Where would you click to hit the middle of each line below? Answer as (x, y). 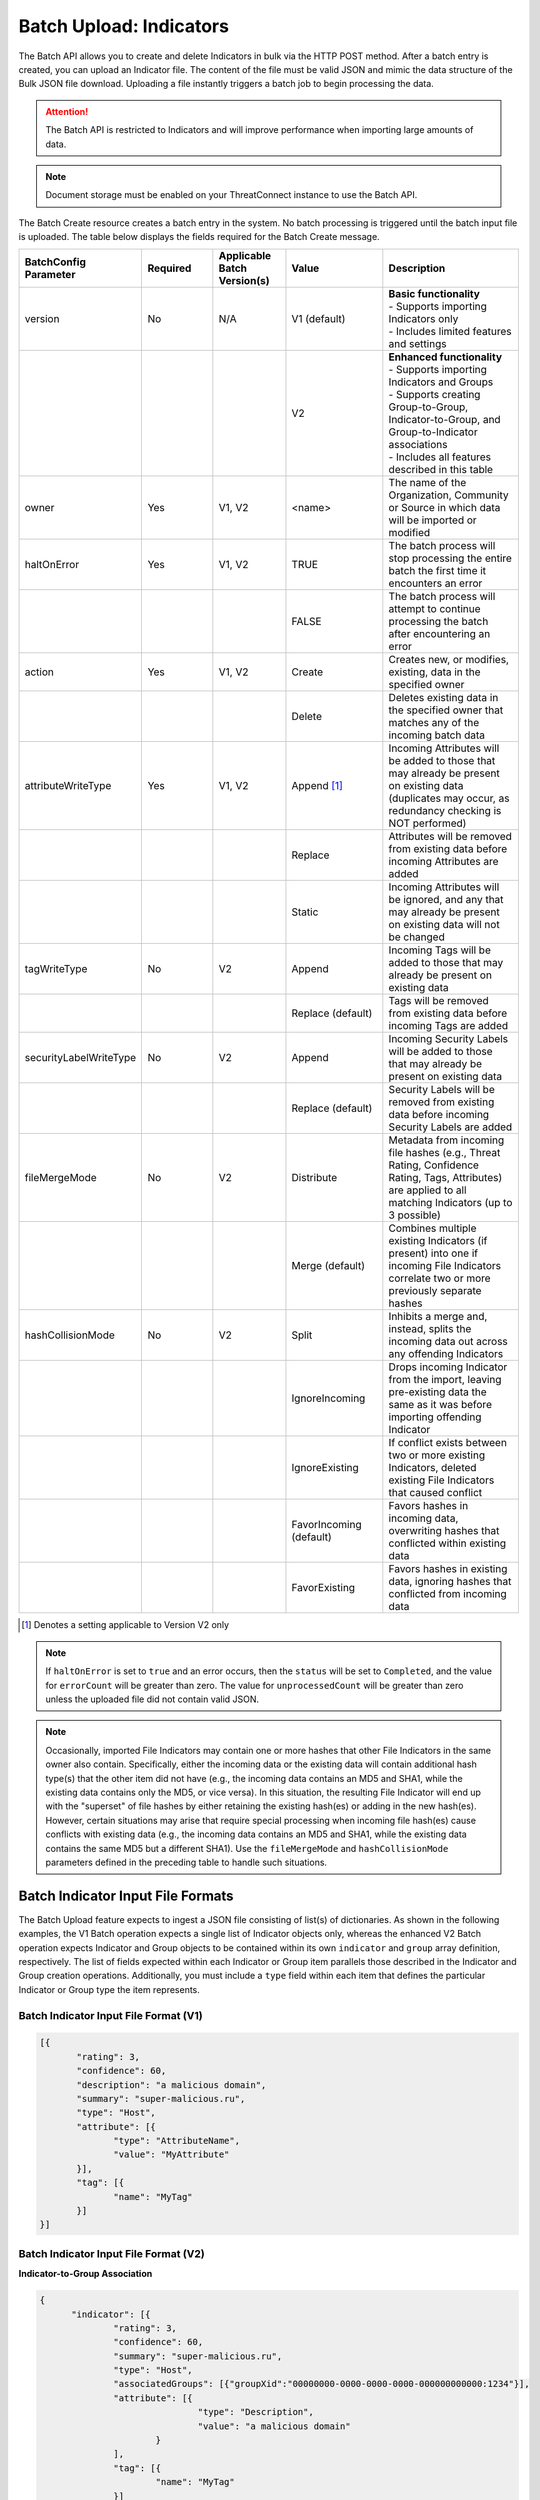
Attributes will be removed (450, 837)
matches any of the (434, 723)
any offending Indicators (446, 1354)
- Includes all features (440, 457)
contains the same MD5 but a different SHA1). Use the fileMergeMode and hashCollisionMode (247, 1848)
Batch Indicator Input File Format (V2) (111, 2253)
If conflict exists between (447, 1443)
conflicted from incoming (447, 1594)
